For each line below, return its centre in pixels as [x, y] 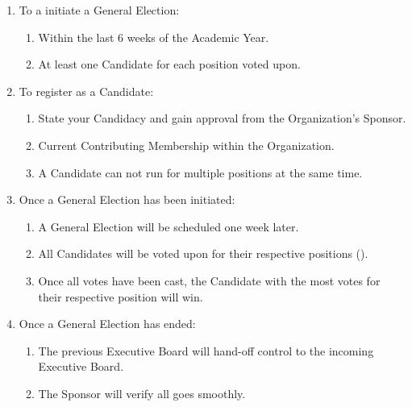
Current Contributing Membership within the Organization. [186, 145]
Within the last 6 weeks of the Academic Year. [154, 37]
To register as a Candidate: [86, 91]
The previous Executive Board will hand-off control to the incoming [206, 350]
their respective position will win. [121, 296]
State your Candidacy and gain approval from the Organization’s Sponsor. [222, 118]
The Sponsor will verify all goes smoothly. [142, 393]
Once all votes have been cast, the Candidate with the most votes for [209, 280]
